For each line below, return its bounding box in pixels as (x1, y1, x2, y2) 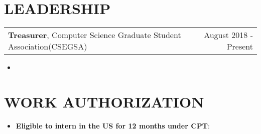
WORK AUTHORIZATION (4, 91, 204, 111)
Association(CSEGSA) (8, 40, 87, 52)
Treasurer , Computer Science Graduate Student (8, 29, 181, 41)
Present (226, 40, 253, 52)
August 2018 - (204, 29, 253, 41)
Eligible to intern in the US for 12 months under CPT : (16, 120, 210, 130)
